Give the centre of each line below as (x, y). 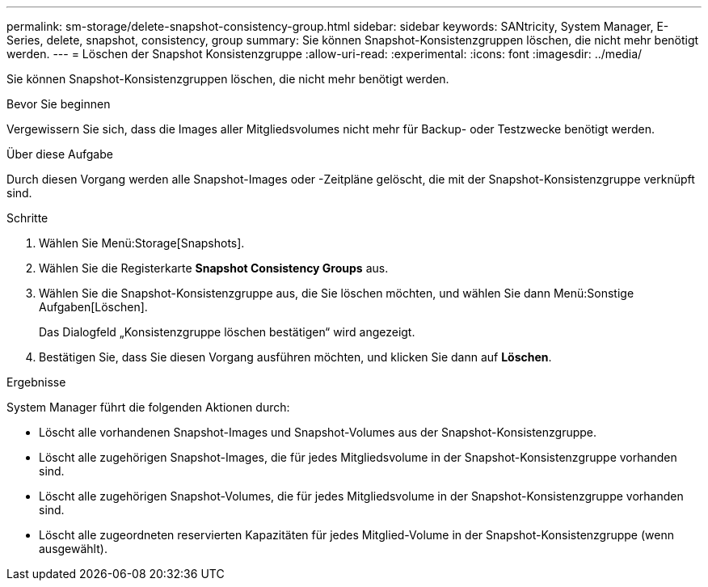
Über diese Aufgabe (60, 154)
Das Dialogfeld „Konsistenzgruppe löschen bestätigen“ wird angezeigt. (227, 332)
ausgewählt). (73, 549)
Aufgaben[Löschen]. (93, 307)
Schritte (27, 218)
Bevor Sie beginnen (59, 104)
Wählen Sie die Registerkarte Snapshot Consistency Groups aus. (214, 268)
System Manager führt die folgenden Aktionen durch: (148, 407)
